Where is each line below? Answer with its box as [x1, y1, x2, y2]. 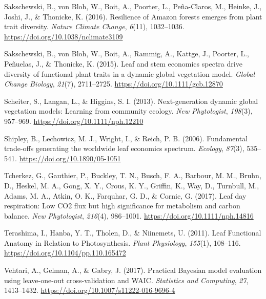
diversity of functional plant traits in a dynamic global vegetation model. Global [4, 68, 255, 79]
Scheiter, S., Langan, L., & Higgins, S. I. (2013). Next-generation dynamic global [4, 95, 258, 106]
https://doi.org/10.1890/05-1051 [19, 153, 121, 163]
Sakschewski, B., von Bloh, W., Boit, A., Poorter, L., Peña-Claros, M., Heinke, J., [4, 1, 262, 11]
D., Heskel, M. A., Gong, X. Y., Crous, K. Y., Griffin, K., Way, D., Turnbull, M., [4, 180, 259, 190]
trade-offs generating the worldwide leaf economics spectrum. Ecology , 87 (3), [4, 143, 244, 154]
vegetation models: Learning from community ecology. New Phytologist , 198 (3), [4, 105, 253, 116]
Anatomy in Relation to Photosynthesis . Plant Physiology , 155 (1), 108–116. [4, 237, 241, 248]
